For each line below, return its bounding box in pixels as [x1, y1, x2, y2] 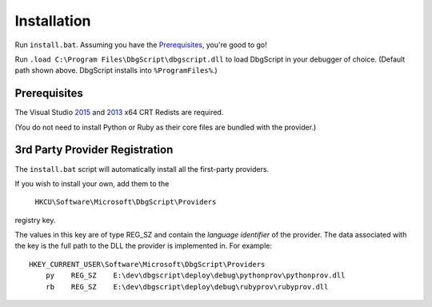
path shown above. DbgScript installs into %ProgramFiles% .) [14, 66, 218, 75]
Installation [14, 12, 91, 30]
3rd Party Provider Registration [14, 143, 174, 157]
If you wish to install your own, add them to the [14, 178, 170, 188]
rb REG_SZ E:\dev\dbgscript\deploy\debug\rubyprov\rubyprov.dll [45, 282, 329, 291]
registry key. [14, 215, 56, 225]
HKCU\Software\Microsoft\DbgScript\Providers [34, 197, 217, 207]
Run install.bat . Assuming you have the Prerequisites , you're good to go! [14, 40, 267, 50]
